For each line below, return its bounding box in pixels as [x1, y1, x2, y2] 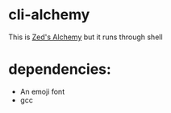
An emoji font [19, 87, 65, 96]
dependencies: [8, 60, 111, 79]
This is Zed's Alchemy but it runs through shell [8, 32, 163, 42]
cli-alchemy [8, 6, 90, 24]
